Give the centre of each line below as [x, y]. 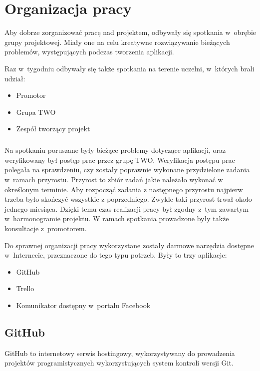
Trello [25, 288]
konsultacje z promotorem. [46, 228]
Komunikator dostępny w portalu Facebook [83, 305]
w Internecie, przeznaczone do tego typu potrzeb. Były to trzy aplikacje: [116, 255]
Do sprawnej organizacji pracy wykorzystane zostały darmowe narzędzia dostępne [130, 245]
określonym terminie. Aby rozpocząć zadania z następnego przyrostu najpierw [124, 189]
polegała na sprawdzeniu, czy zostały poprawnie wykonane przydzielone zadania [127, 170]
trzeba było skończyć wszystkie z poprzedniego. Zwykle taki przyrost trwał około [128, 199]
